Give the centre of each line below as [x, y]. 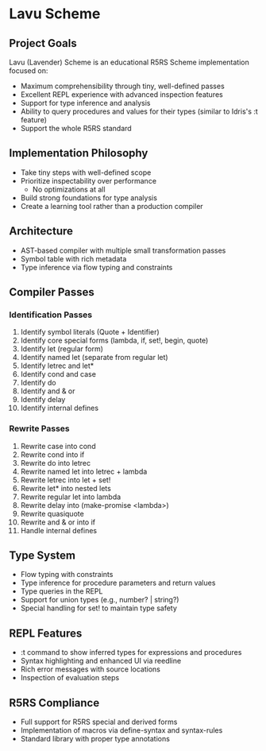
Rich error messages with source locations [91, 669]
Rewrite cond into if [52, 455]
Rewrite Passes [39, 428]
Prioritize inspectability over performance [89, 180]
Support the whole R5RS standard [76, 128]
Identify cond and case [58, 374]
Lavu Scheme [55, 14]
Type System [42, 556]
